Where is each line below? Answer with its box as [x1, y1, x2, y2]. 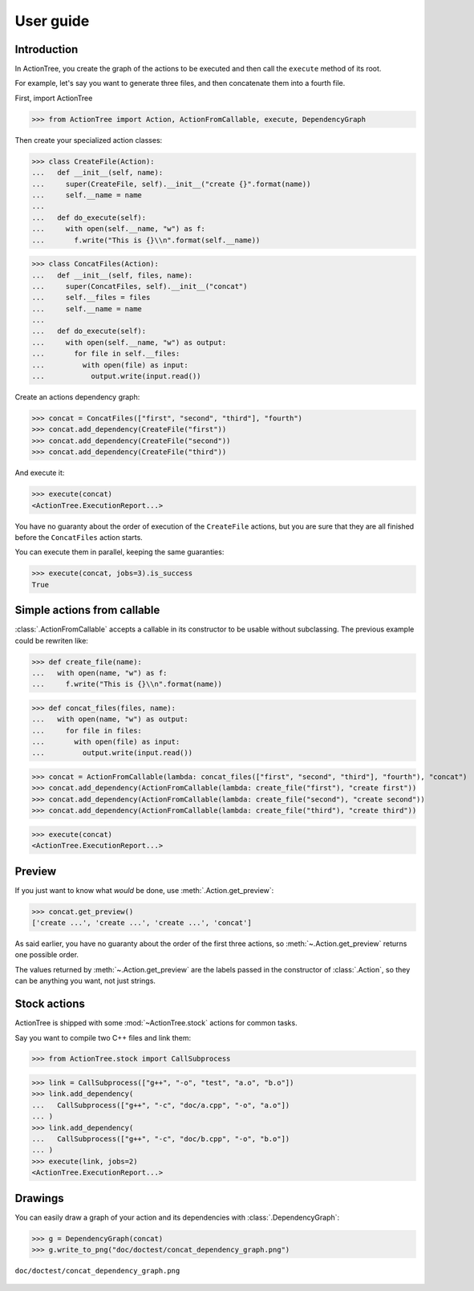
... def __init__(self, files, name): [31, 270, 192, 280]
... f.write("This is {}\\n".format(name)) [31, 680, 222, 689]
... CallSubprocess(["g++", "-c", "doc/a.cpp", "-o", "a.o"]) [31, 1100, 290, 1110]
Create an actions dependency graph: [14, 392, 140, 401]
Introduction [14, 43, 79, 56]
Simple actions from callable [14, 603, 160, 617]
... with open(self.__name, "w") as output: [31, 338, 227, 347]
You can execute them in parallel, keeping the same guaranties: [14, 547, 225, 557]
